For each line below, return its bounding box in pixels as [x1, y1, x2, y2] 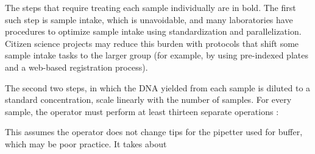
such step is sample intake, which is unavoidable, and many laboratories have [5, 13, 293, 26]
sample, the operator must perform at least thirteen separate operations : [5, 105, 279, 117]
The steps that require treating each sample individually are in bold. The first [5, 1, 296, 13]
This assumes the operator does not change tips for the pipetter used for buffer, [5, 125, 303, 138]
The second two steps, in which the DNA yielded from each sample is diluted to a [5, 81, 311, 94]
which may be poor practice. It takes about [5, 137, 167, 150]
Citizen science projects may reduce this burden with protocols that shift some [5, 37, 299, 49]
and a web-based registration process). [5, 60, 148, 73]
